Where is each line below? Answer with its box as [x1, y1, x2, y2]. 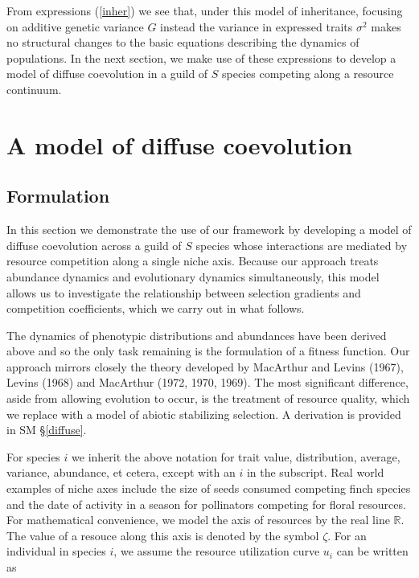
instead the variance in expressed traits [160, 18, 353, 35]
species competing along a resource [222, 65, 394, 82]
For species [6, 448, 60, 465]
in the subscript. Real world [246, 464, 384, 481]
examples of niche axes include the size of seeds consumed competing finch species [6, 480, 411, 497]
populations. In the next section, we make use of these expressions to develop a [6, 49, 396, 66]
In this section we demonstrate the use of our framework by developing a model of [6, 221, 412, 238]
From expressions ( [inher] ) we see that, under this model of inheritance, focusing [6, 2, 403, 18]
